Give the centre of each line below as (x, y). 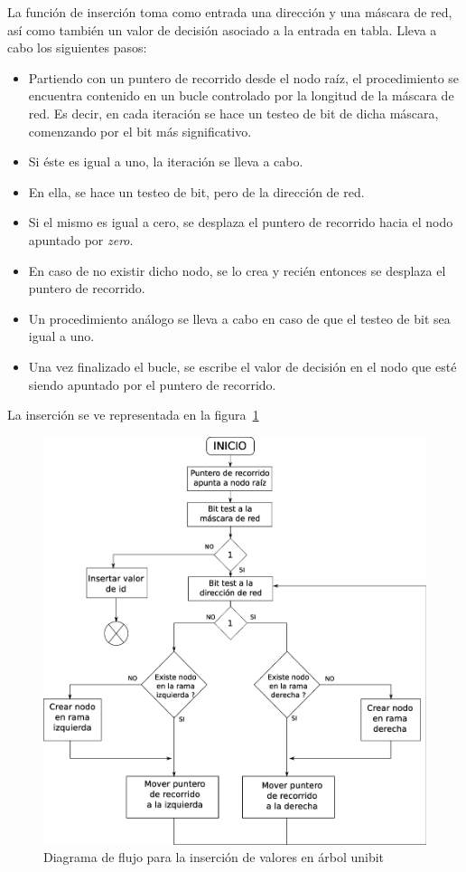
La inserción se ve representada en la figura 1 (133, 415)
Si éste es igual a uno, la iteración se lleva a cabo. (166, 161)
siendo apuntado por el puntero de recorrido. (152, 384)
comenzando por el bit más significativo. (140, 131)
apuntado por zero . (81, 239)
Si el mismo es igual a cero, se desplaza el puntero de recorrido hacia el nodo (241, 222)
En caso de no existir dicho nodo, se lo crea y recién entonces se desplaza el (237, 270)
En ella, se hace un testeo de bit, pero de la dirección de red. (196, 191)
